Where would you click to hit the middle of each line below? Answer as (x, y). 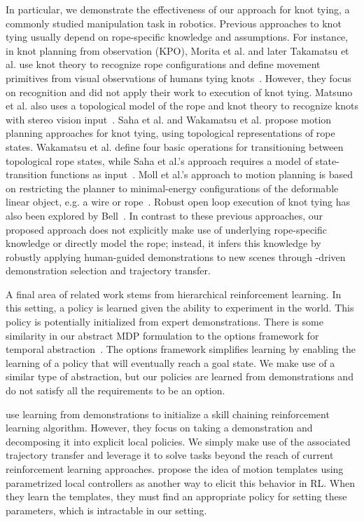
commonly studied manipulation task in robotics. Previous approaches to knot (174, 23)
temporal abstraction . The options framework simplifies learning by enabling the (181, 349)
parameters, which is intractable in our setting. (106, 510)
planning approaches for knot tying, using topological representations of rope (170, 133)
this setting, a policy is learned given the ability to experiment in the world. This (180, 308)
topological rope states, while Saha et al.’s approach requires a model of (159, 160)
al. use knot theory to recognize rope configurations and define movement (163, 64)
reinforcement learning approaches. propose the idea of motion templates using (175, 469)
